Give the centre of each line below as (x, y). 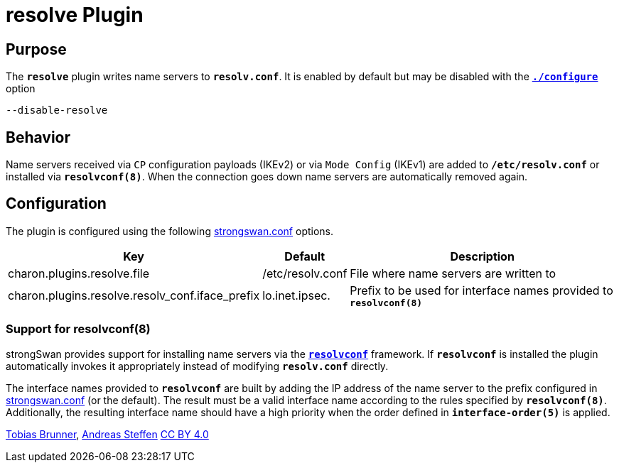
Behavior (38, 137)
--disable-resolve (57, 110)
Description (482, 256)
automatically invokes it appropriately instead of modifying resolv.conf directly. (197, 366)
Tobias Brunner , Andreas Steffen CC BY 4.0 (107, 434)
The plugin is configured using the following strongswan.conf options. (170, 231)
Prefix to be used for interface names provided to (481, 290)
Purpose (36, 49)
